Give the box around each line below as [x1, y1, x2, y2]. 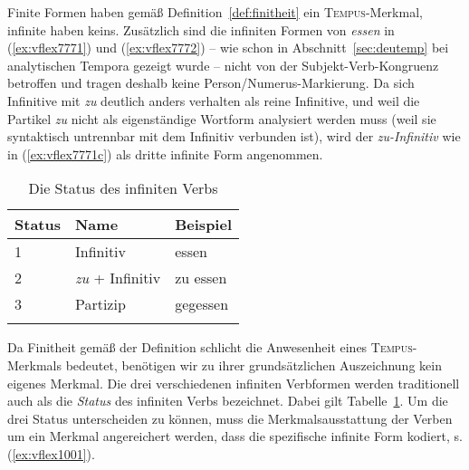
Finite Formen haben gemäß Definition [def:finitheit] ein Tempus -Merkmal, [7, 3, 423, 21]
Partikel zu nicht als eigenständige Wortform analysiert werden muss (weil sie [7, 109, 436, 128]
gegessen [175, 293, 229, 315]
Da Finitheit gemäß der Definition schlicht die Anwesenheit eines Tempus [7, 338, 413, 357]
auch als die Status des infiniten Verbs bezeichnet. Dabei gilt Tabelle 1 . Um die [7, 391, 448, 410]
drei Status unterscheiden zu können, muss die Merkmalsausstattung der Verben [7, 408, 453, 427]
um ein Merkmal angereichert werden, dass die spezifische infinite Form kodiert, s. [7, 427, 463, 446]
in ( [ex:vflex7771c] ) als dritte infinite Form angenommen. [7, 144, 323, 163]
